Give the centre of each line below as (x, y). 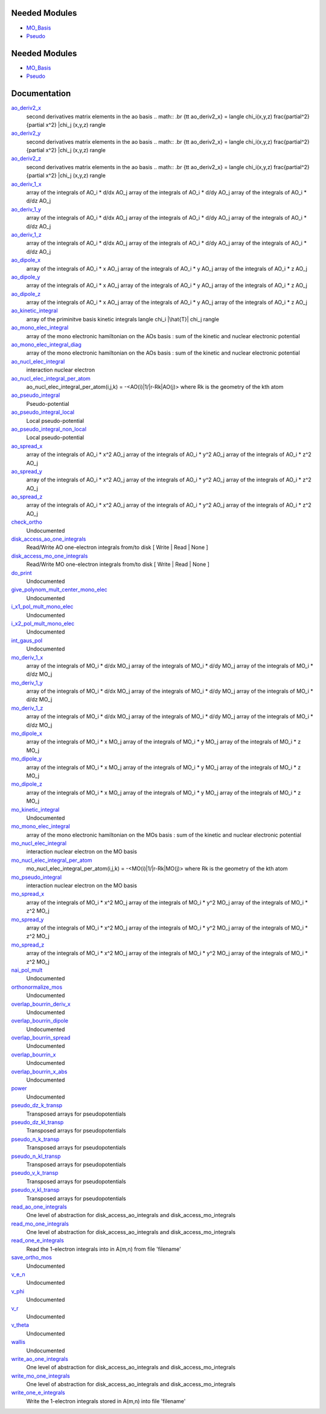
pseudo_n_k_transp (35, 1139)
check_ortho (27, 522)
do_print (22, 573)
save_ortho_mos (32, 1258)
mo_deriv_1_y (27, 683)
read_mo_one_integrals (40, 1224)
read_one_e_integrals (38, 1241)
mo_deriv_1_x (27, 657)
